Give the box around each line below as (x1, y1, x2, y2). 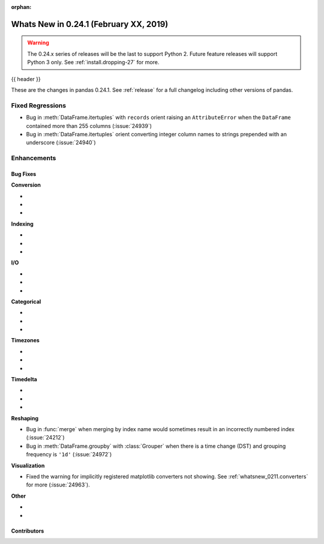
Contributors (11, 527, 44, 534)
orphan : (11, 4, 32, 10)
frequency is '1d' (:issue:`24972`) (26, 451, 112, 458)
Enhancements (11, 154, 56, 162)
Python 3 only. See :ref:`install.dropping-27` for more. (27, 59, 160, 66)
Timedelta (11, 376, 37, 383)
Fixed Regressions (11, 101, 66, 109)
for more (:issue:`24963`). (26, 481, 90, 489)
